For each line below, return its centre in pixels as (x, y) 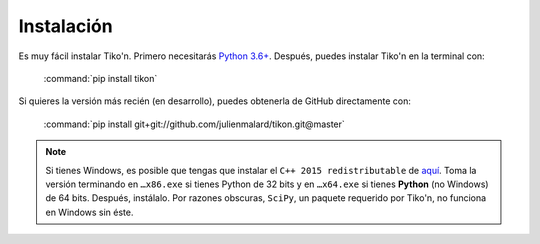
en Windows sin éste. (89, 212)
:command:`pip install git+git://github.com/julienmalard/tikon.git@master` (194, 124)
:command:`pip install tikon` (100, 78)
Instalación (66, 26)
